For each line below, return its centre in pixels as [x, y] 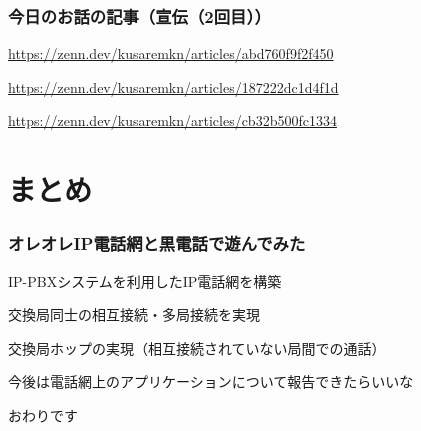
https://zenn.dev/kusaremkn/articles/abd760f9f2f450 [171, 53]
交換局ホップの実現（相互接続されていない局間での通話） [197, 347]
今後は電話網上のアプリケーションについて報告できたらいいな [211, 381]
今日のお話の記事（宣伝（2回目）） [139, 15]
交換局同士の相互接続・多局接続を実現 [134, 314]
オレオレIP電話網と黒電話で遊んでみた [157, 243]
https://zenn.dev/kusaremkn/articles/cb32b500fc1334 [172, 120]
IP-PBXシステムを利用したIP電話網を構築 [145, 280]
